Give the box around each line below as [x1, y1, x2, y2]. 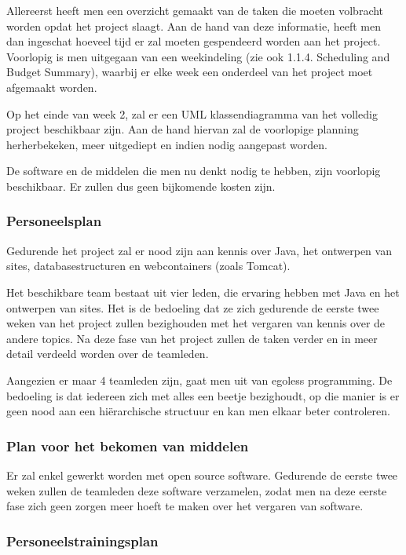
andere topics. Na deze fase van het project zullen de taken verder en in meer [6, 330, 378, 346]
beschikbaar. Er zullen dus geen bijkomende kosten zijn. [6, 177, 276, 194]
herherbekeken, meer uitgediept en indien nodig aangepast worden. [6, 136, 327, 152]
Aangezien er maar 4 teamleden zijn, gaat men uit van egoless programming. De [6, 371, 393, 388]
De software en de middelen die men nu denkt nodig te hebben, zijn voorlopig [6, 162, 381, 179]
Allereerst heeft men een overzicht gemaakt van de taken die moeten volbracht [6, 2, 384, 18]
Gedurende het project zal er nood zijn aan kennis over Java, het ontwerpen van [6, 242, 392, 258]
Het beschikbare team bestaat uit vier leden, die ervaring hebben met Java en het [6, 283, 400, 300]
